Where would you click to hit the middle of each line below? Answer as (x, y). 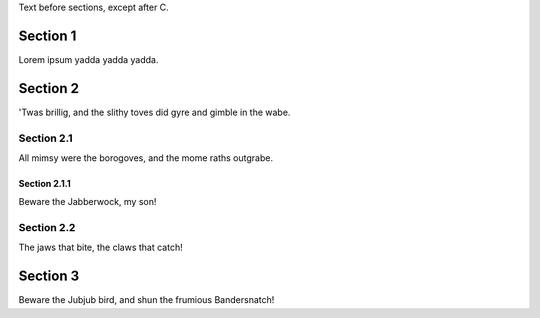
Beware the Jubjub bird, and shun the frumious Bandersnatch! (146, 300)
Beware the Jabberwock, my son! (87, 202)
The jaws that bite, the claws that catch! (101, 247)
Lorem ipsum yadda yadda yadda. (88, 59)
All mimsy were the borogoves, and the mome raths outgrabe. (146, 157)
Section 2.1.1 (44, 183)
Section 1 (47, 35)
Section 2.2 (47, 228)
